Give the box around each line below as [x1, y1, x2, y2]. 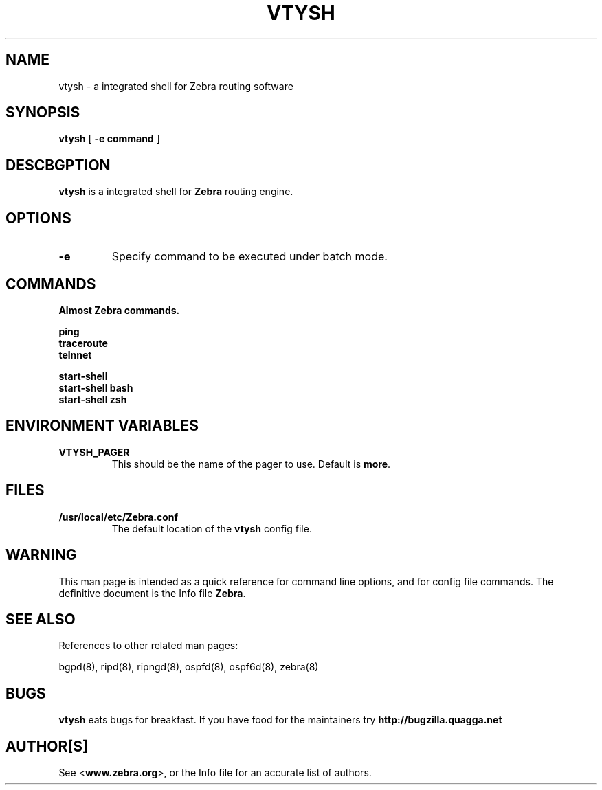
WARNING [5, 546, 77, 564]
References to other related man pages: [58, 640, 238, 652]
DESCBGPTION [5, 156, 111, 174]
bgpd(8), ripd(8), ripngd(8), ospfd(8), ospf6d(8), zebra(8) [58, 661, 319, 673]
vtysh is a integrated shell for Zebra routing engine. [58, 185, 293, 198]
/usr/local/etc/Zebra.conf [58, 510, 179, 523]
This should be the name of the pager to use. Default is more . [111, 458, 391, 470]
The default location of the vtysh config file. [111, 522, 312, 534]
